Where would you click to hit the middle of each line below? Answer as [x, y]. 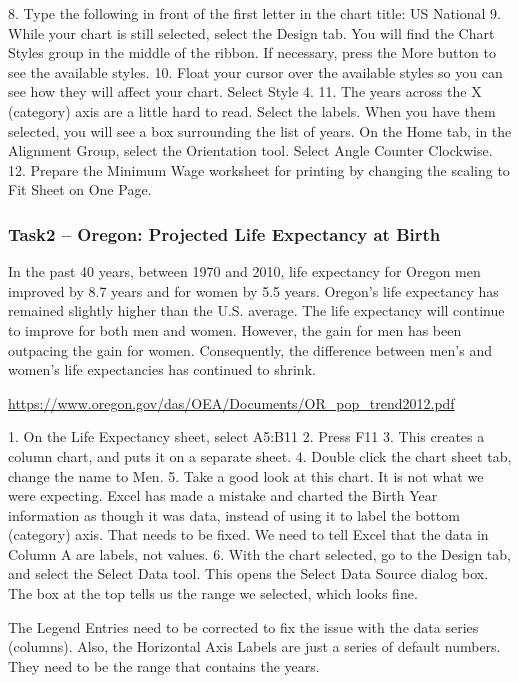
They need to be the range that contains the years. [164, 665]
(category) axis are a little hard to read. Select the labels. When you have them [252, 110]
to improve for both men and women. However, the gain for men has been [235, 329]
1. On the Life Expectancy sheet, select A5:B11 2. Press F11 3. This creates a [246, 436]
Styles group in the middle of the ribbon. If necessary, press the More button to [252, 52]
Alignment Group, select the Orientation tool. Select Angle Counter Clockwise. [250, 150]
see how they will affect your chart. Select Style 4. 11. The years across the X [245, 91]
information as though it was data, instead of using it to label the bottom [234, 514]
